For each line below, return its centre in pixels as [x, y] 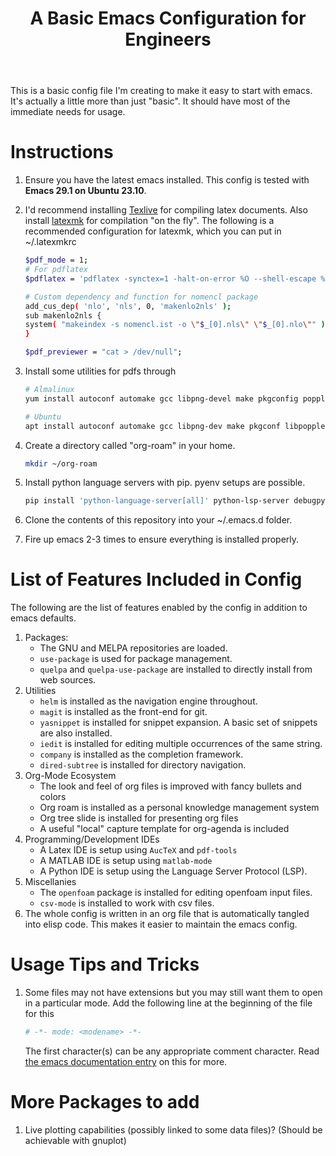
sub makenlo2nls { [63, 315]
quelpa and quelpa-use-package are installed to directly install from [176, 669]
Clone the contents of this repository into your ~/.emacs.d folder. [158, 520]
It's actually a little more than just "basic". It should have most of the [150, 101]
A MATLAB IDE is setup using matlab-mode [126, 861]
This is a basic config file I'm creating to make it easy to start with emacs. [161, 91]
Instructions [62, 152]
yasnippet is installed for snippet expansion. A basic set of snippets [178, 723]
